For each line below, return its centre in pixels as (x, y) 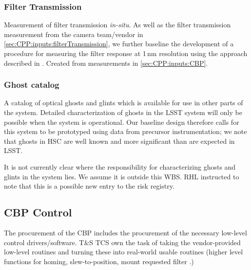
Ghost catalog (32, 85)
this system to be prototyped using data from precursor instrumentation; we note (125, 131)
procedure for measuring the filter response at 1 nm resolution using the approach (126, 53)
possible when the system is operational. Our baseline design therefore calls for (122, 122)
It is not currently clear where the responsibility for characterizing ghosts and (120, 166)
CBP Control (38, 212)
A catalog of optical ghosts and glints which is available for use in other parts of (124, 103)
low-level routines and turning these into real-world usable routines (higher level (124, 252)
